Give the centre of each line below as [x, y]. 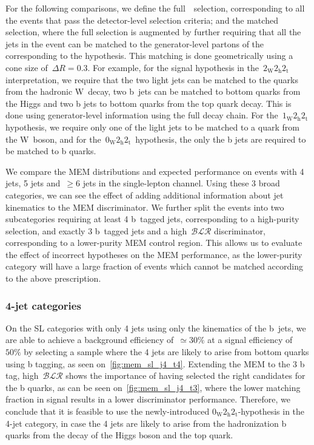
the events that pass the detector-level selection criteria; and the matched [142, 20]
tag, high [22, 375]
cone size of [27, 67]
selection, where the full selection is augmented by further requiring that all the [153, 32]
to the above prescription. [53, 278]
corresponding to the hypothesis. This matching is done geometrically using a [149, 56]
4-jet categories [43, 305]
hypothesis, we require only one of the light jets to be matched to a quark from [152, 127]
